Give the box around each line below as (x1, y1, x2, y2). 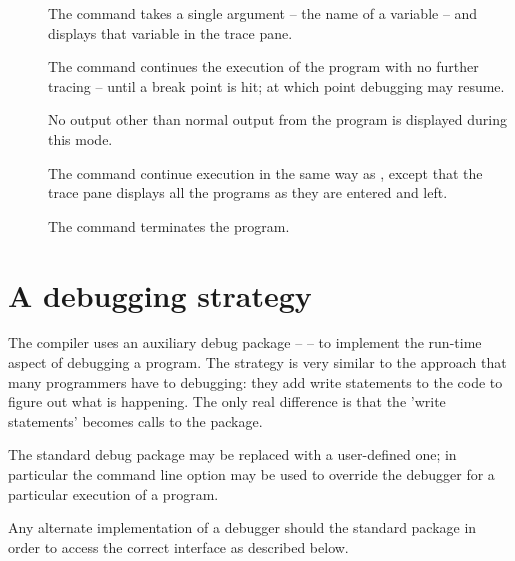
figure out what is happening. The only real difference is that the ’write (8, 391, 446, 412)
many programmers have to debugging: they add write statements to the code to (8, 371, 503, 392)
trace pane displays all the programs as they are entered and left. (48, 182, 448, 203)
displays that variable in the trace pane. (48, 22, 293, 43)
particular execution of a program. (8, 483, 219, 504)
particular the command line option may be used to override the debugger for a (8, 464, 495, 485)
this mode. (48, 128, 113, 149)
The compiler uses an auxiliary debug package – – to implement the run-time (8, 332, 482, 353)
